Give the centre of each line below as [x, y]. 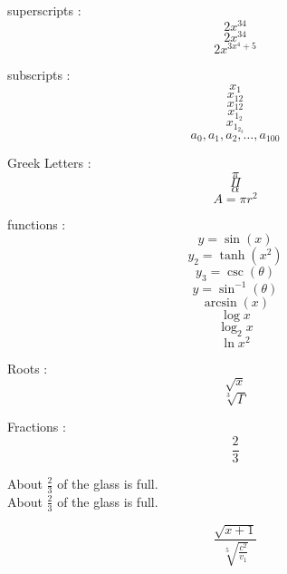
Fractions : [37, 427]
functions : [37, 224]
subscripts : [39, 75]
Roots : [28, 368]
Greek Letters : [49, 163]
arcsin [220, 302]
